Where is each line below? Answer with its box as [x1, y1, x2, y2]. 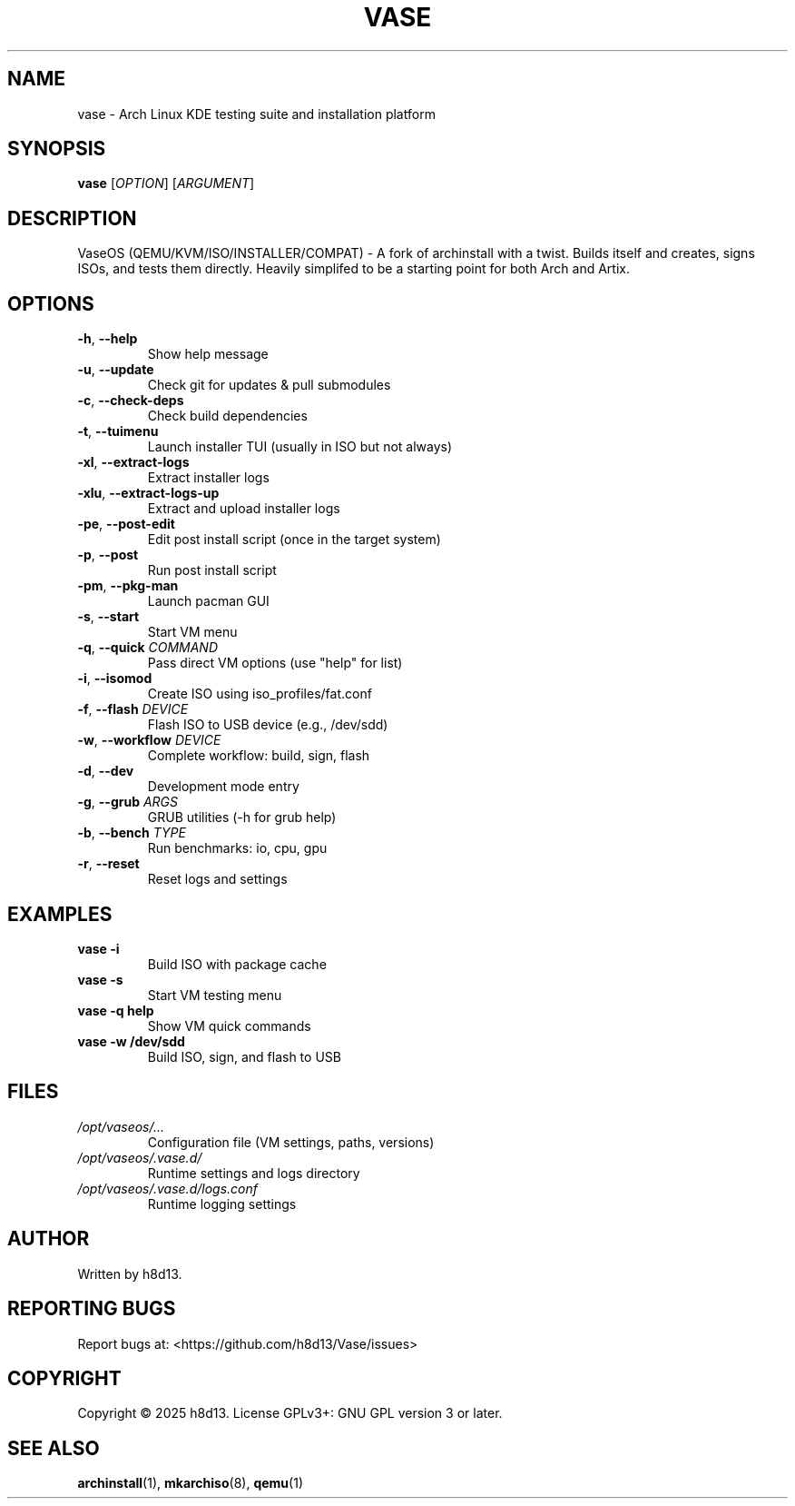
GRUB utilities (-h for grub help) [147, 809, 337, 826]
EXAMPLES [7, 902, 113, 926]
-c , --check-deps [77, 392, 184, 409]
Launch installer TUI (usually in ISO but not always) [147, 439, 453, 455]
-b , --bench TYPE [77, 825, 186, 841]
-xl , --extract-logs [77, 454, 190, 471]
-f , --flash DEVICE [77, 701, 189, 718]
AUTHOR [7, 1227, 90, 1251]
